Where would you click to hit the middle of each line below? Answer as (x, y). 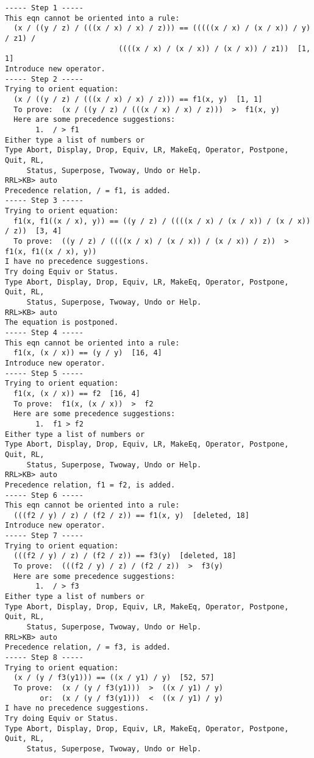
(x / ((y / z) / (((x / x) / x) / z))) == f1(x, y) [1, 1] (138, 99)
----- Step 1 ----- (44, 8)
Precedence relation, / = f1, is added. (88, 190)
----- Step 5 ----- (44, 373)
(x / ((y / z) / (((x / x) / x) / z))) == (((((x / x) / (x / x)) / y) (162, 28)
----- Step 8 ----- (44, 657)
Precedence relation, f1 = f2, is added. (90, 485)
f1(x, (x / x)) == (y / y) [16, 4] (88, 353)
